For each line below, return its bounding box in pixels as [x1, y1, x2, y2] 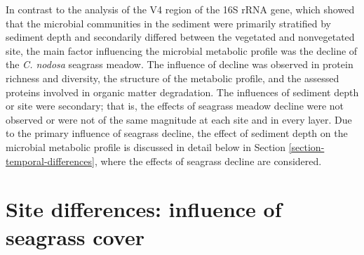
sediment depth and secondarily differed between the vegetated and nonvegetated [6, 30, 355, 44]
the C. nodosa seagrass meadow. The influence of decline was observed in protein [6, 57, 353, 72]
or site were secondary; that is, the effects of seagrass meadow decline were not [6, 98, 344, 113]
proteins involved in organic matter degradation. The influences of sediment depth [6, 84, 359, 99]
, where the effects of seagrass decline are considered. [94, 153, 322, 168]
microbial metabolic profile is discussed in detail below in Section [6, 139, 285, 154]
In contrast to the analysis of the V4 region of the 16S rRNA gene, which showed [6, 2, 355, 16]
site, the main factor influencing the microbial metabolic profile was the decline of [6, 43, 358, 58]
